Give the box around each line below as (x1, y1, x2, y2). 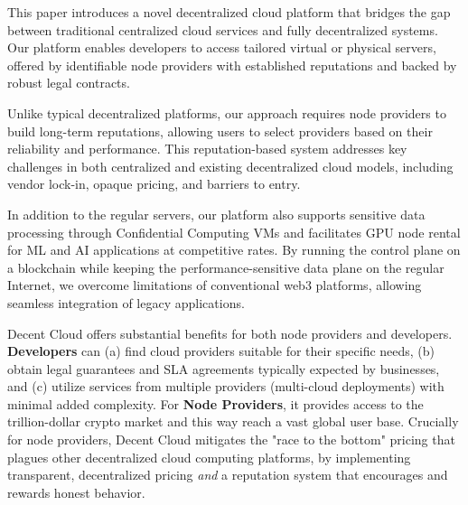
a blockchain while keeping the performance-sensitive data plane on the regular (7, 257, 445, 276)
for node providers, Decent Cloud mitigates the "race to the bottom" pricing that (7, 430, 455, 449)
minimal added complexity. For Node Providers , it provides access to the (7, 394, 424, 413)
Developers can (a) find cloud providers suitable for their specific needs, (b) (7, 341, 435, 360)
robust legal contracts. (7, 73, 130, 92)
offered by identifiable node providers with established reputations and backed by (7, 55, 457, 74)
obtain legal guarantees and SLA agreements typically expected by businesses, (7, 359, 440, 378)
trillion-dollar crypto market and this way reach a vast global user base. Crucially (7, 412, 459, 431)
